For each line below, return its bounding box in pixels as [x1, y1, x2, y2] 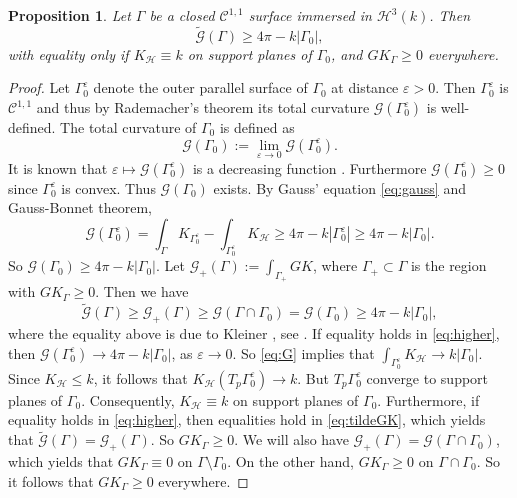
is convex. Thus [61, 177, 156, 198]
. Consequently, [81, 389, 175, 410]
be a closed [149, 5, 215, 25]
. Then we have [95, 281, 189, 302]
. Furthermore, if [377, 389, 480, 410]
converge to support [366, 367, 489, 388]
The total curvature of [60, 117, 197, 137]
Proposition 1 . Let [8, 5, 131, 25]
